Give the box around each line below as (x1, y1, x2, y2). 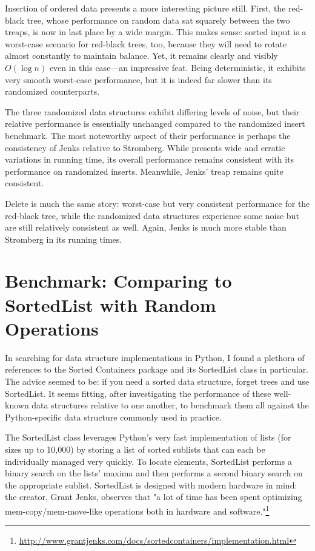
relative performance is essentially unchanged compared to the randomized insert (5, 117, 305, 130)
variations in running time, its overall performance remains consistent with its (5, 153, 294, 166)
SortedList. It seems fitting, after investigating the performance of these (5, 387, 271, 399)
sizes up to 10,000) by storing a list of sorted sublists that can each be (5, 442, 265, 455)
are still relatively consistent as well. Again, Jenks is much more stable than (5, 221, 287, 234)
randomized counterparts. (5, 85, 100, 98)
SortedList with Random (5, 292, 216, 317)
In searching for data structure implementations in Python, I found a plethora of (5, 351, 305, 363)
